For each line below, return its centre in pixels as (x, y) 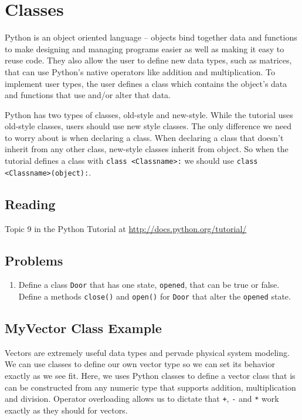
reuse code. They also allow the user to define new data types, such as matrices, (148, 60)
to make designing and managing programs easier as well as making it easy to (145, 48)
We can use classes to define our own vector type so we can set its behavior (140, 364)
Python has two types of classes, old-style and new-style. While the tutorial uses (149, 114)
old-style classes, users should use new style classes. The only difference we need (148, 126)
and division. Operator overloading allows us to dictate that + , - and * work (142, 399)
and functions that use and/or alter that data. (88, 95)
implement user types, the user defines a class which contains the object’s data (146, 83)
